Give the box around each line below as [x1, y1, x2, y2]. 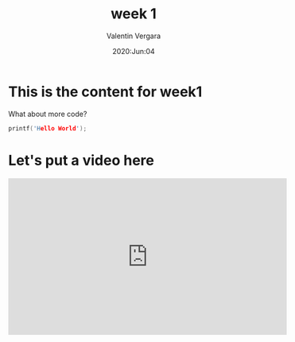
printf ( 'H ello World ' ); [8, 124, 87, 132]
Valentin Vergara [106, 31, 161, 41]
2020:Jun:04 [112, 46, 155, 56]
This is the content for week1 [8, 83, 203, 100]
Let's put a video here [8, 151, 155, 169]
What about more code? [8, 109, 87, 119]
